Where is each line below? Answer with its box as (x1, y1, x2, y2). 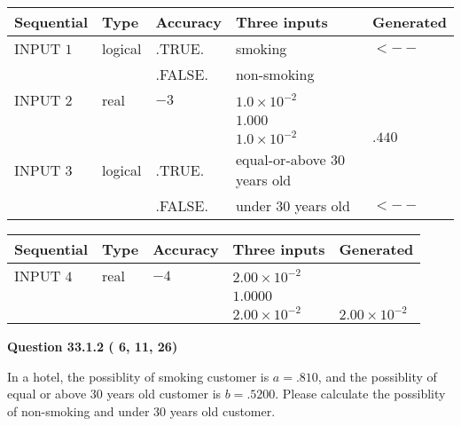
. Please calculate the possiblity (275, 384, 446, 403)
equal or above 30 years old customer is (7, 384, 222, 403)
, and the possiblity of (317, 367, 437, 385)
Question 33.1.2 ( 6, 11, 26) (7, 337, 178, 355)
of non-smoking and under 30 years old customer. (7, 401, 276, 420)
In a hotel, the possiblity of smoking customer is (7, 367, 270, 385)
